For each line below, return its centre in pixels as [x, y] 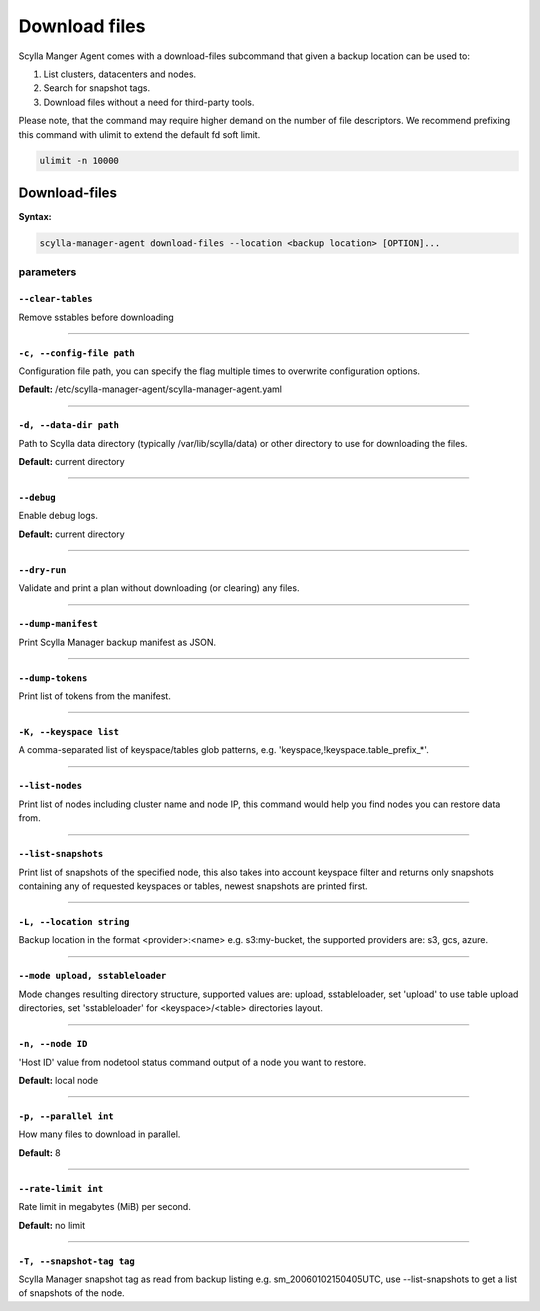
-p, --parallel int [66, 1116]
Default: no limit [51, 1225]
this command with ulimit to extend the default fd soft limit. [139, 134]
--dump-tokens [53, 678]
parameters [47, 272]
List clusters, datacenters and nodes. [120, 74]
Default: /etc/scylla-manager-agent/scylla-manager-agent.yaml [150, 389]
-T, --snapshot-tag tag [76, 1261]
